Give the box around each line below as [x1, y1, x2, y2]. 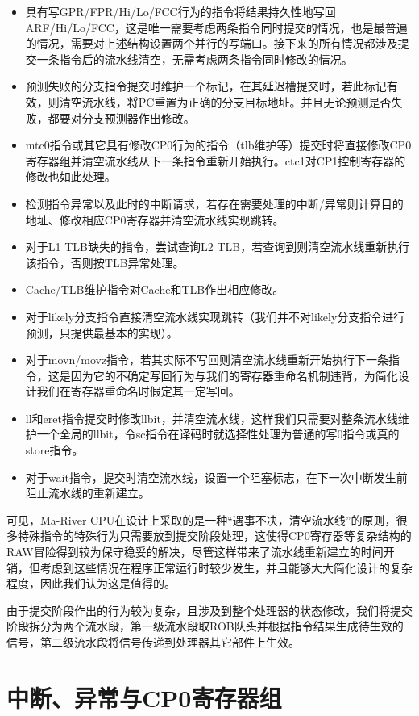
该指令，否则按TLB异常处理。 [25, 253, 185, 270]
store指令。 [25, 442, 84, 458]
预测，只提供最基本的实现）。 [25, 324, 178, 341]
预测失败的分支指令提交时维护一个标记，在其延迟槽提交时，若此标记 [25, 77, 387, 94]
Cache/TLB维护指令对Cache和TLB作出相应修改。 [25, 281, 284, 298]
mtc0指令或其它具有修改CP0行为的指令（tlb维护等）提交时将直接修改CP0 [25, 136, 412, 153]
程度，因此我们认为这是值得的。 [6, 575, 176, 592]
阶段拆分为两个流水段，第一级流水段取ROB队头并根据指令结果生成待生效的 [6, 618, 404, 634]
